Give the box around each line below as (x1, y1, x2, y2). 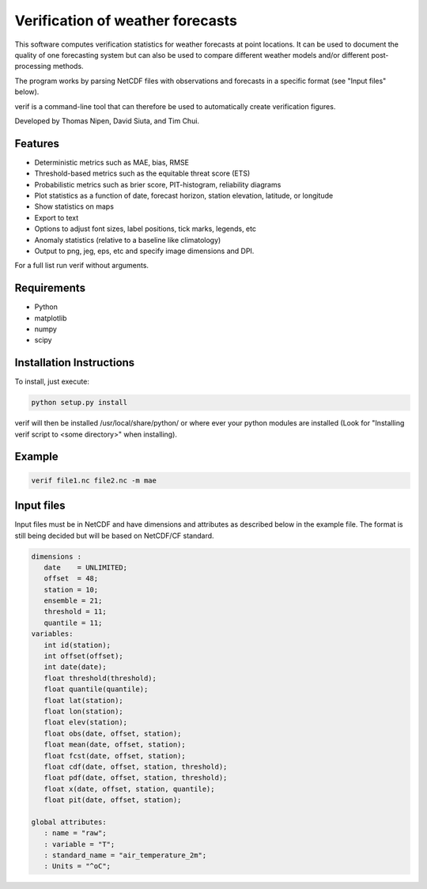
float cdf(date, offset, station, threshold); (43, 762, 228, 771)
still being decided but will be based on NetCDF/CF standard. (14, 531, 214, 540)
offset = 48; (43, 574, 99, 583)
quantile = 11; (43, 618, 103, 627)
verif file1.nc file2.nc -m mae (31, 475, 157, 485)
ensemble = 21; (43, 596, 103, 605)
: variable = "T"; (43, 839, 115, 849)
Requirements (14, 282, 86, 295)
